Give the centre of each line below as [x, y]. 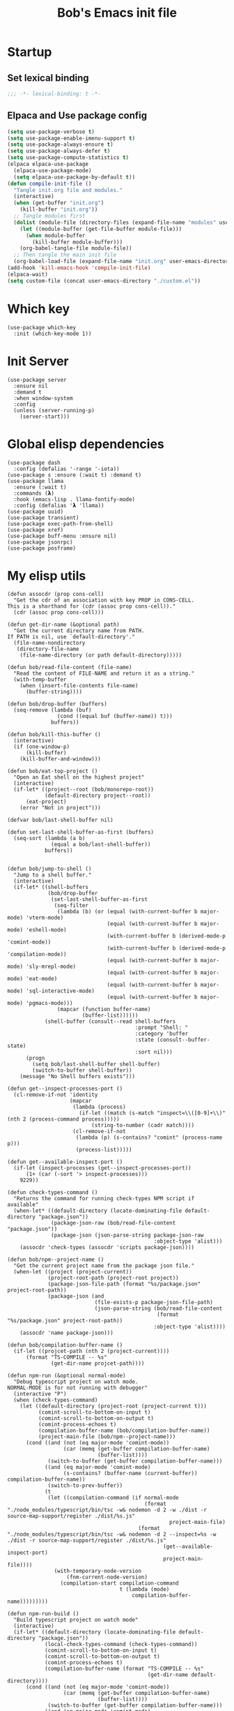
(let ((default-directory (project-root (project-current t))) [114, 1406]
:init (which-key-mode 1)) [53, 334]
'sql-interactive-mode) [60, 991]
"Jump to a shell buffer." [53, 875]
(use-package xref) [36, 530]
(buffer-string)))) [54, 692]
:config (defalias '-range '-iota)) [67, 469]
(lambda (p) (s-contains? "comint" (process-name [149, 1138]
